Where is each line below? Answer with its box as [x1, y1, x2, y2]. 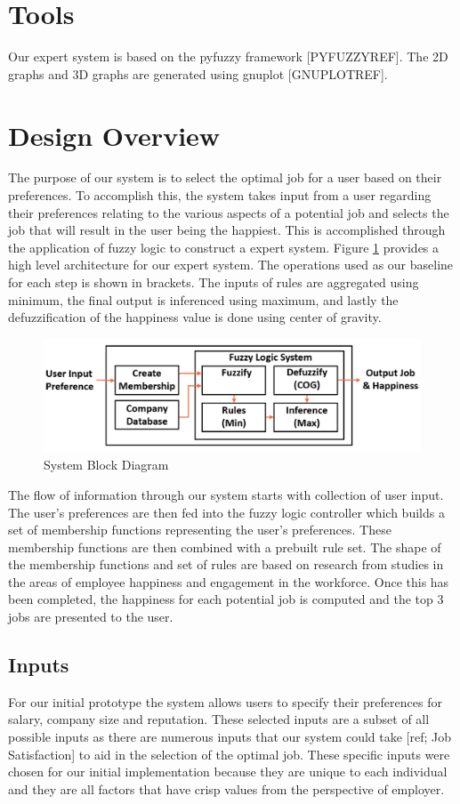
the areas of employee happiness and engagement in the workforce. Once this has [8, 572, 449, 591]
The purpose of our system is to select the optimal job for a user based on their [8, 168, 442, 187]
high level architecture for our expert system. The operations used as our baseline [8, 255, 454, 274]
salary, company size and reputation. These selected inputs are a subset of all [8, 710, 430, 728]
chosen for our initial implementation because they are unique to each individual [8, 762, 448, 781]
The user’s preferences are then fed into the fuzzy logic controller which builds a [8, 502, 445, 521]
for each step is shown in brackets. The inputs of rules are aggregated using [8, 273, 419, 291]
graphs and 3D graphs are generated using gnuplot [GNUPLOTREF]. [8, 64, 388, 83]
